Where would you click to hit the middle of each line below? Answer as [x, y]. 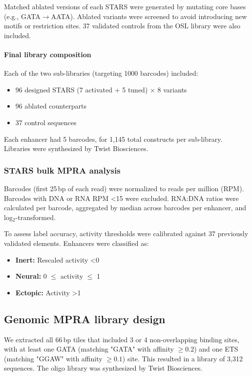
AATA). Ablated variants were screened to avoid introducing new [149, 16]
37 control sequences [46, 122]
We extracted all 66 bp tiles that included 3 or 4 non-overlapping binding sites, [122, 339]
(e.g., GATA [22, 16]
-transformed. [35, 217]
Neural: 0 [31, 276]
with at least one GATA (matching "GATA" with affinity [89, 349]
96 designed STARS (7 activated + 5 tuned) [82, 89]
